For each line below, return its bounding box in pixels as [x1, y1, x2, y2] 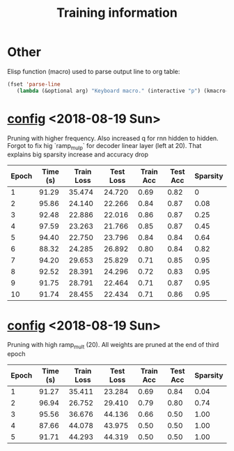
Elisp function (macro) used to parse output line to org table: [7, 67, 180, 75]
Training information [56, 5, 178, 21]
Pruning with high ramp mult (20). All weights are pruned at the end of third [7, 341, 219, 350]
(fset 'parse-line [7, 80, 61, 88]
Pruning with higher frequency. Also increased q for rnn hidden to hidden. [7, 134, 219, 142]
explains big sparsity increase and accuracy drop [7, 150, 148, 158]
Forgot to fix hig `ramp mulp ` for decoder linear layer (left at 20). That [7, 141, 202, 151]
